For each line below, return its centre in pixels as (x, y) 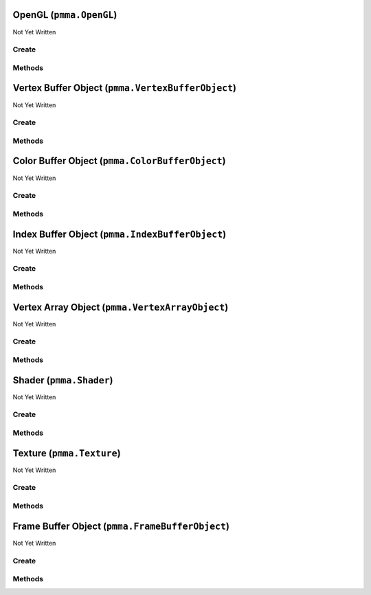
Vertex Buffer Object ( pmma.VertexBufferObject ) (125, 88)
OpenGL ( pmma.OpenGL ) (65, 15)
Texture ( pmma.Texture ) (67, 453)
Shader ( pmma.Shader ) (63, 380)
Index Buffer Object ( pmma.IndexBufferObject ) (120, 234)
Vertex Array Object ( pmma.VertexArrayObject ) (121, 307)
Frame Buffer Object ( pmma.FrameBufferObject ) (121, 526)
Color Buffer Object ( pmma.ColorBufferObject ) (119, 161)
